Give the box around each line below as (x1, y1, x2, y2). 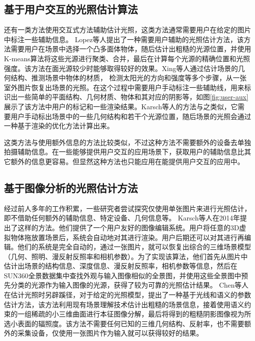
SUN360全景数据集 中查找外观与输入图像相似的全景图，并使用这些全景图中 (4, 270, 241, 280)
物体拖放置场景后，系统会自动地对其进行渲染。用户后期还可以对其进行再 (10, 232, 244, 242)
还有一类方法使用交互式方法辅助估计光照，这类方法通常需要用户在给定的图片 (4, 24, 251, 35)
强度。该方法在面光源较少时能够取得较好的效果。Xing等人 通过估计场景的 (4, 63, 238, 73)
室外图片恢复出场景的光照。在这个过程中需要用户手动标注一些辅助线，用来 (4, 82, 244, 92)
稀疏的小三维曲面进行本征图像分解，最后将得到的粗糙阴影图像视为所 (31, 309, 251, 319)
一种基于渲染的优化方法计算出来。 (4, 121, 114, 131)
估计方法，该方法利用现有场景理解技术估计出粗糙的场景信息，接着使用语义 (4, 299, 244, 309)
